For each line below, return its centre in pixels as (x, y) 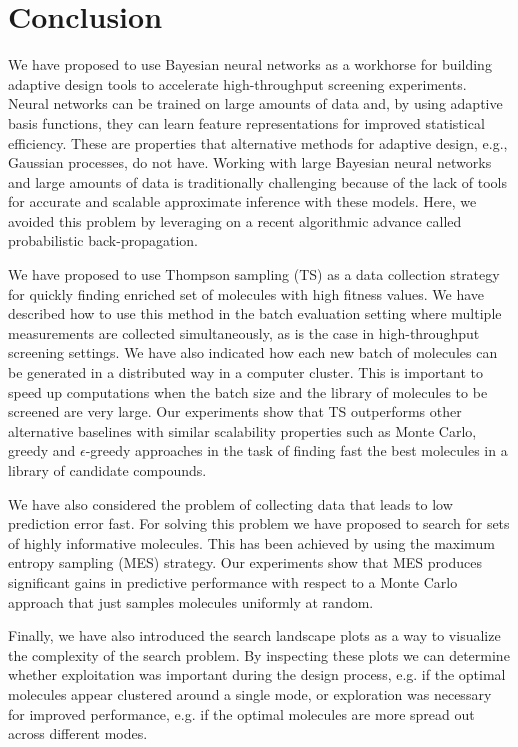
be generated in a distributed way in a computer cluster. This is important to (245, 372)
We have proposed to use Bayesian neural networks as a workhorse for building (250, 64)
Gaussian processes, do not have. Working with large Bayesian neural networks (250, 162)
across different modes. (78, 733)
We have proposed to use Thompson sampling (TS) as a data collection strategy (254, 274)
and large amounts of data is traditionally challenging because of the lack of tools (257, 181)
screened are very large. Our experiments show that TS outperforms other (235, 411)
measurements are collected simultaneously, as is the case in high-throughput (244, 332)
